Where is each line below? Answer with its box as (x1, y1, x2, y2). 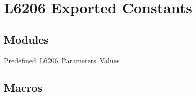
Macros (4, 79, 42, 95)
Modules (4, 31, 49, 47)
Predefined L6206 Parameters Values (4, 55, 120, 65)
